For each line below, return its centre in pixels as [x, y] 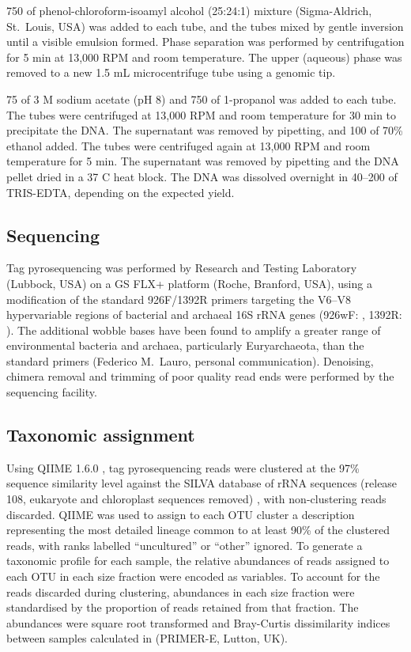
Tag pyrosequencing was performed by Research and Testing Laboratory [182, 268]
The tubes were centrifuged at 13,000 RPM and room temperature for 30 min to [202, 114]
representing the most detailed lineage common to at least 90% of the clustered [198, 530]
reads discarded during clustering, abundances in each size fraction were [181, 591]
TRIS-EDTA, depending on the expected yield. [121, 192]
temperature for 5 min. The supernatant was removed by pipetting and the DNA [203, 161]
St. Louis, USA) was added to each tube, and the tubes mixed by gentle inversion [205, 26]
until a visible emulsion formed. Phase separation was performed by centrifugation [205, 42]
